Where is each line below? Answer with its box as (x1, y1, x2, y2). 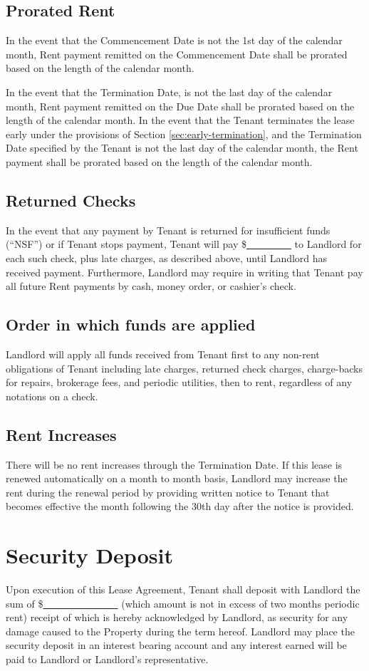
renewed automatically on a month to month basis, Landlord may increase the (6, 471, 348, 486)
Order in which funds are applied (6, 313, 256, 335)
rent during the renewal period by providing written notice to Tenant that (6, 484, 330, 499)
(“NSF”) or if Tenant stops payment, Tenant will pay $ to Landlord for (6, 236, 362, 251)
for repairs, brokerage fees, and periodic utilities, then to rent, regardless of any (6, 375, 353, 390)
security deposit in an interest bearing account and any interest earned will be (6, 638, 347, 652)
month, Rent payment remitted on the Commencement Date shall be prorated (6, 46, 348, 61)
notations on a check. (6, 388, 98, 403)
